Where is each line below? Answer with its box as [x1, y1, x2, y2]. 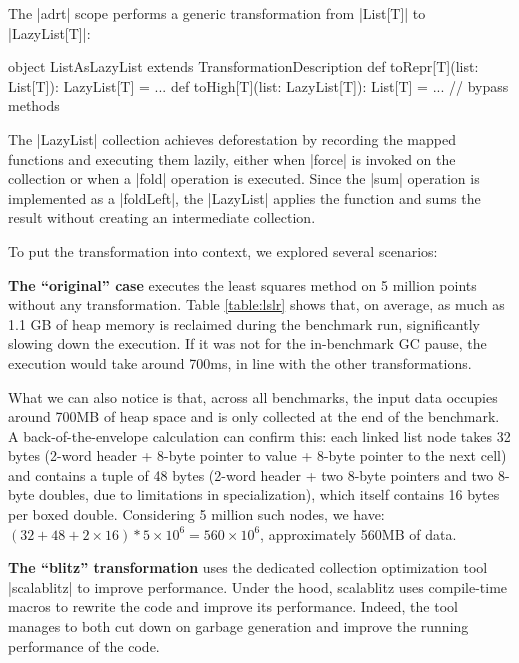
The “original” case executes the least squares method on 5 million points [8, 274, 477, 295]
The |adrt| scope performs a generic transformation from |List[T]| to [8, 3, 426, 23]
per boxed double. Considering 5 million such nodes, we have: [8, 504, 385, 525]
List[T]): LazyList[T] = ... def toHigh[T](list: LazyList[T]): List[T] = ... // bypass [8, 75, 509, 96]
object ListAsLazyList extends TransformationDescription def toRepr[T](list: [8, 56, 479, 77]
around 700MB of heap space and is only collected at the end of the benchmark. [8, 406, 500, 427]
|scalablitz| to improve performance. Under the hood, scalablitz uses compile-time [8, 576, 508, 597]
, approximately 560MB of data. [260, 523, 457, 544]
